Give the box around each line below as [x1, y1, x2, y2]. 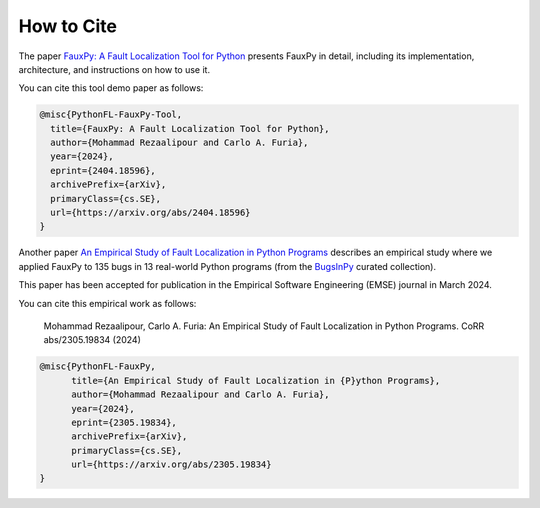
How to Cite [18, 15, 117, 37]
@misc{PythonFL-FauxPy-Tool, [39, 109, 183, 120]
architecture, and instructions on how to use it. [18, 63, 210, 75]
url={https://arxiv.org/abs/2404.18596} [50, 207, 251, 219]
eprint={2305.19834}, [71, 416, 177, 428]
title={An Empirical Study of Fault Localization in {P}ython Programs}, [71, 375, 441, 386]
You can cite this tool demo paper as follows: [18, 82, 204, 94]
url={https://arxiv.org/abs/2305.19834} [71, 459, 272, 470]
